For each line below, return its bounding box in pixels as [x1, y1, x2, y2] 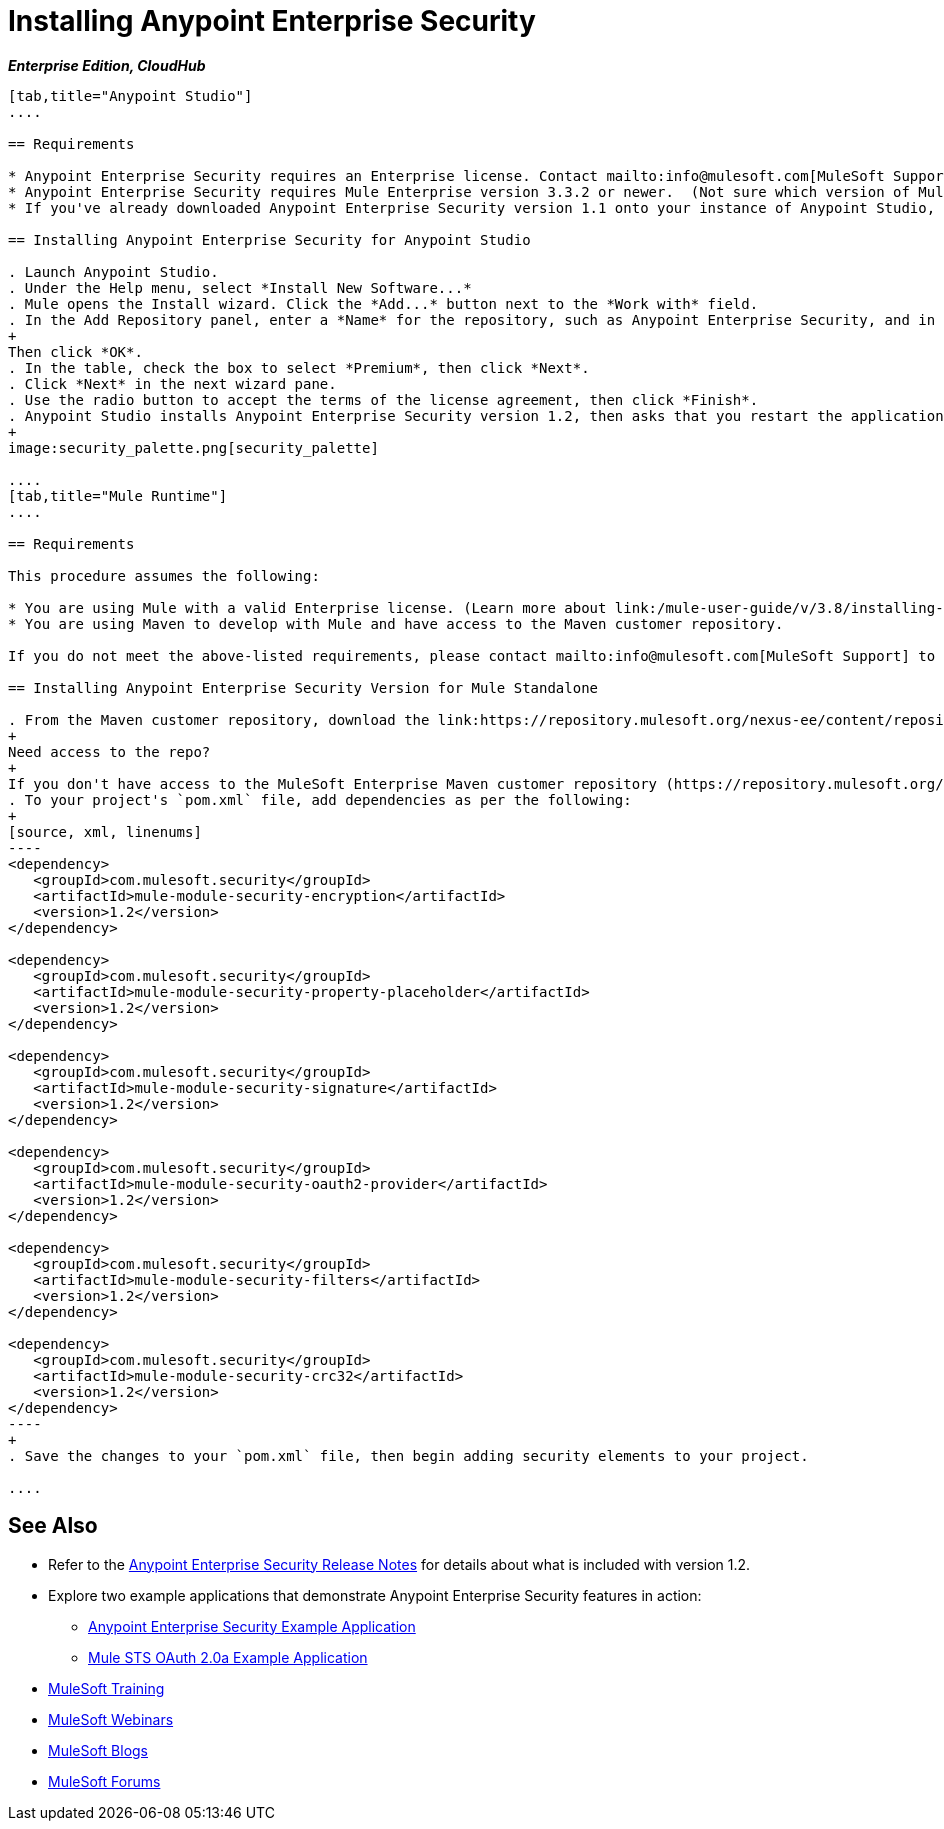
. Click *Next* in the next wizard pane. [8, 375, 337, 392]
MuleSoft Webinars [48, 1710, 174, 1728]
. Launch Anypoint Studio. [8, 263, 219, 280]
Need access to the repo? [8, 743, 211, 760]
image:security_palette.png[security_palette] [8, 439, 379, 456]
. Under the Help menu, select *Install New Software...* [8, 279, 472, 296]
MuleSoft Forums [48, 1772, 161, 1790]
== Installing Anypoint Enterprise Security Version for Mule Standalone [8, 679, 599, 696]
